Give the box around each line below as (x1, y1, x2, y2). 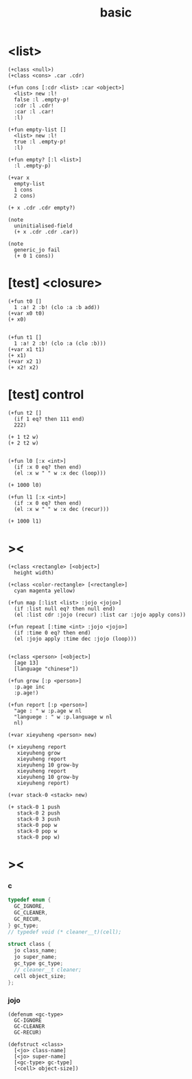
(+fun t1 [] (8, 334, 42, 341)
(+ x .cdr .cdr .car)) (14, 228, 79, 235)
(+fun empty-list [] (8, 126, 67, 133)
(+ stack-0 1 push (8, 804, 60, 810)
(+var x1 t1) (8, 345, 45, 353)
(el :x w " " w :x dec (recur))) (14, 506, 110, 512)
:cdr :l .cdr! (14, 102, 54, 109)
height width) (14, 569, 54, 576)
